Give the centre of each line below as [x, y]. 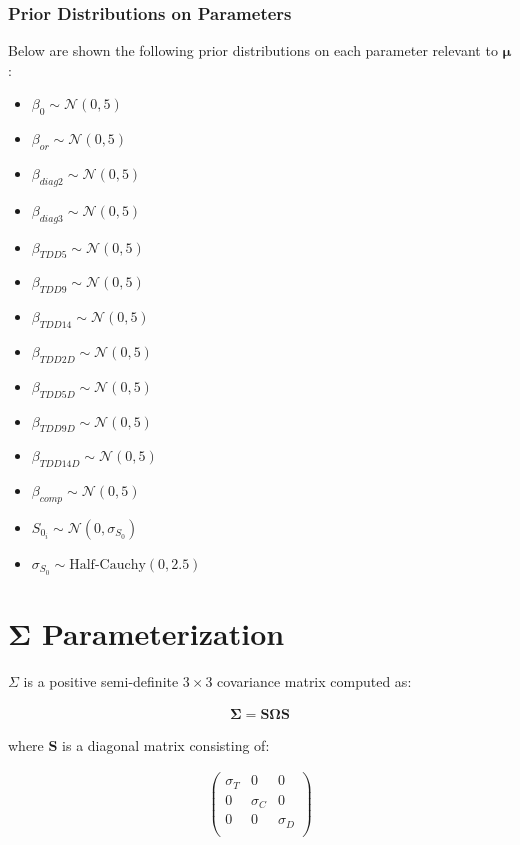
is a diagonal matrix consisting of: [166, 744]
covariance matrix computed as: [314, 680]
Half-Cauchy [107, 564]
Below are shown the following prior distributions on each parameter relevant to [253, 50]
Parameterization [163, 633]
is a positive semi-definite [101, 680]
